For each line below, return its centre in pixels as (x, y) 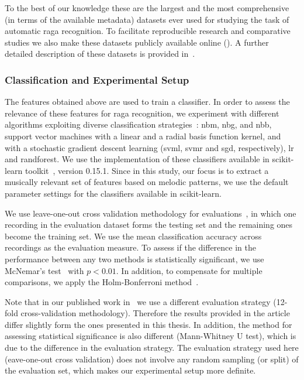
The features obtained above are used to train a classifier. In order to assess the (147, 102)
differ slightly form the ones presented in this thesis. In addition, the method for (148, 324)
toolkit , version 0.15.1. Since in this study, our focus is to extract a (147, 170)
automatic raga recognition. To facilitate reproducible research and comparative (148, 31)
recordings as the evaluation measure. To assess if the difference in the (130, 247)
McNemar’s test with (44, 270)
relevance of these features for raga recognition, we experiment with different (142, 113)
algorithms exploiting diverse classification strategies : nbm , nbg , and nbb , (138, 124)
